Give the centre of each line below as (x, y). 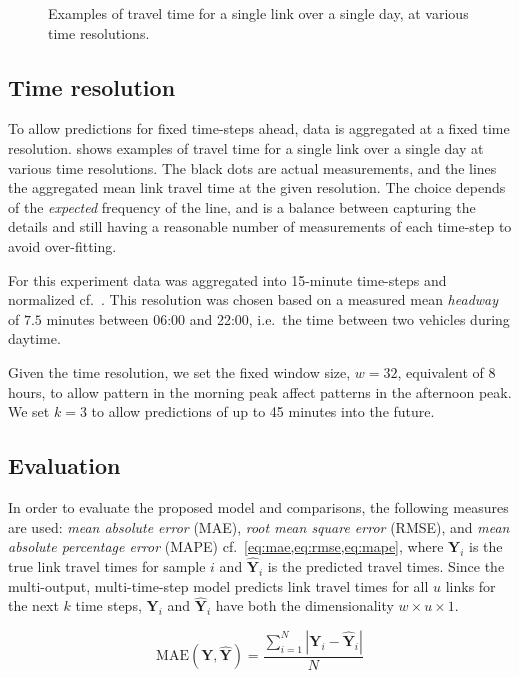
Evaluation (64, 465)
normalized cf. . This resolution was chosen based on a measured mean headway (253, 299)
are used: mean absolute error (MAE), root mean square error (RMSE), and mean (259, 526)
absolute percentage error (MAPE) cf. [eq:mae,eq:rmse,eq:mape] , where (226, 546)
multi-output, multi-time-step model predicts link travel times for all (218, 585)
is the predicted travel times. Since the (386, 565)
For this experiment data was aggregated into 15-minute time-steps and (227, 279)
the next (33, 605)
